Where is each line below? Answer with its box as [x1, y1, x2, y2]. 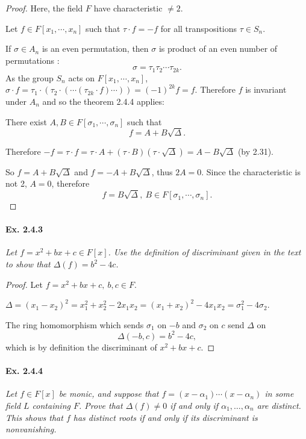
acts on [68, 71, 95, 84]
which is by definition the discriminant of [5, 340, 157, 353]
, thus [151, 165, 173, 178]
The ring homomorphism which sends [5, 318, 144, 331]
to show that [5, 258, 51, 270]
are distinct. [257, 399, 301, 411]
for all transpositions [160, 22, 237, 34]
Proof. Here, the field [5, 2, 83, 14]
